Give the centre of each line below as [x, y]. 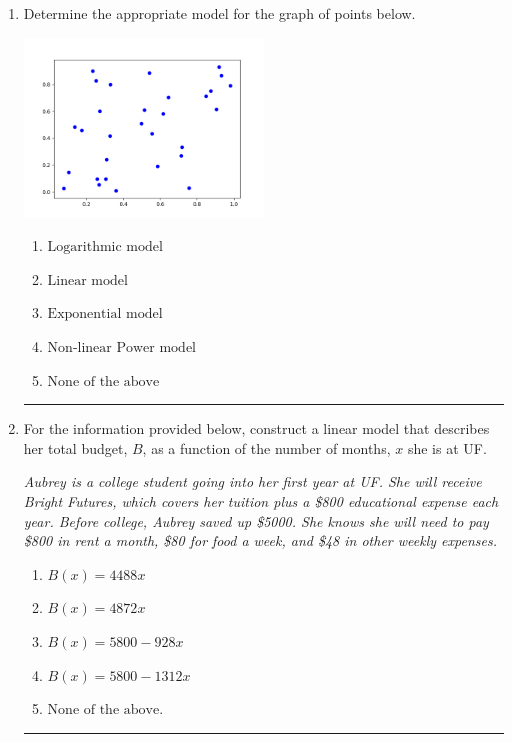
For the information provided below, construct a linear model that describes [256, 428]
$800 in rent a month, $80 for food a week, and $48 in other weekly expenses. [260, 540]
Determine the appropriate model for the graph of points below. [219, 13]
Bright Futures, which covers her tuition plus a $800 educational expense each [261, 501]
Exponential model [105, 314]
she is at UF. [447, 447]
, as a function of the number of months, [266, 447]
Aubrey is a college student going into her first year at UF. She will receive [252, 481]
